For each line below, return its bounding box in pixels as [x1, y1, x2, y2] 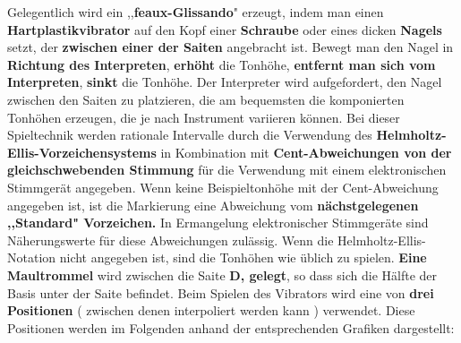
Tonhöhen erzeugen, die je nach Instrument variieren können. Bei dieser [7, 107, 400, 126]
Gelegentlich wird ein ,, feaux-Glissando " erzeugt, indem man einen [7, 3, 384, 21]
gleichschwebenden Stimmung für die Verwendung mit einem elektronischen [7, 160, 447, 179]
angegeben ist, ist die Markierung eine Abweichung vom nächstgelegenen [7, 195, 419, 214]
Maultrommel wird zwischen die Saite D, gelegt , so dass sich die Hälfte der [7, 265, 437, 284]
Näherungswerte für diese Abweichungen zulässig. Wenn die [7, 230, 334, 249]
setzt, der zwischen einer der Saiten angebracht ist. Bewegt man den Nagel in [7, 38, 454, 56]
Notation [7, 248, 56, 267]
